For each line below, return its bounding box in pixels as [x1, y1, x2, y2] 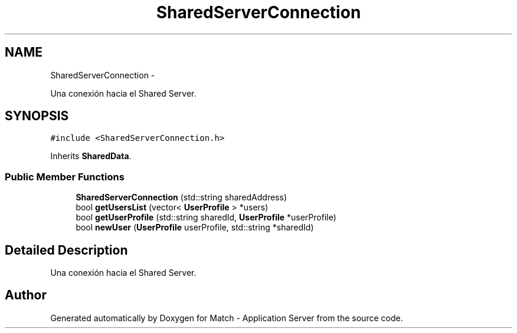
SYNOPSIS [5, 108, 69, 124]
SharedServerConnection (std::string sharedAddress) [76, 192, 287, 203]
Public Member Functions [5, 170, 125, 183]
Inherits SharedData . [50, 151, 132, 161]
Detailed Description [5, 242, 128, 258]
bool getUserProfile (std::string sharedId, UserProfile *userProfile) [76, 212, 336, 223]
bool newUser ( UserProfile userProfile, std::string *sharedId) [76, 222, 314, 233]
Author [5, 288, 47, 303]
